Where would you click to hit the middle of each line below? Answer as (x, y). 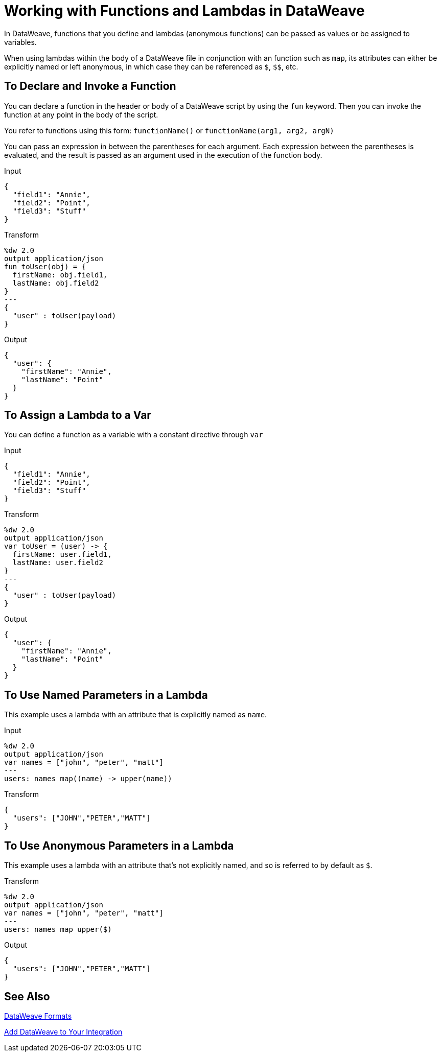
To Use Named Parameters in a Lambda (106, 695)
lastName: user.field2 (58, 563)
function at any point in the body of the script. (81, 114)
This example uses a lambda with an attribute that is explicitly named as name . (136, 715)
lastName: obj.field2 (56, 283)
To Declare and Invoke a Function (90, 86)
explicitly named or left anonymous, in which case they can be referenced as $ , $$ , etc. (151, 66)
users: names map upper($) (58, 930)
